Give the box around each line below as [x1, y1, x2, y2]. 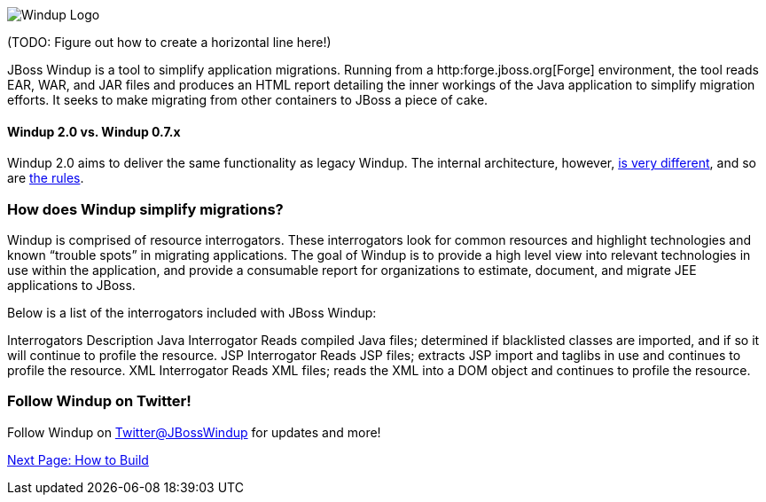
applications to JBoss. [7, 277, 136, 293]
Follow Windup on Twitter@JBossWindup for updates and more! [7, 424, 381, 440]
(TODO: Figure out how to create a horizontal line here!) [7, 35, 332, 50]
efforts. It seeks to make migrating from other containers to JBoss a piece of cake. [7, 92, 489, 107]
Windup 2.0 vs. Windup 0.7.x [7, 123, 181, 139]
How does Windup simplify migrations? [7, 200, 284, 218]
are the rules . [7, 170, 84, 186]
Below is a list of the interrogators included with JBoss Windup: [7, 304, 377, 320]
